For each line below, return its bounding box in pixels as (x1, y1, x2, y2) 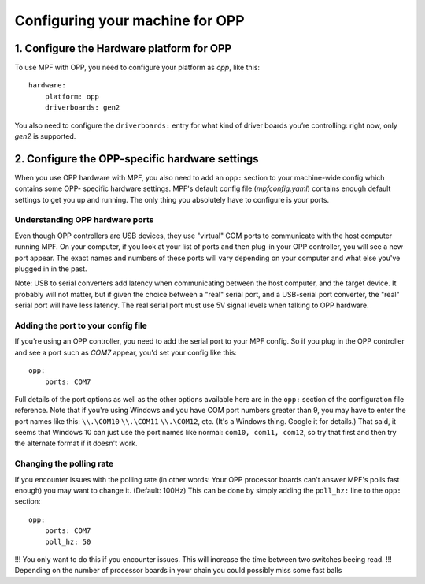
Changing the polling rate (14, 458, 114, 469)
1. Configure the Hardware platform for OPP (14, 42, 232, 55)
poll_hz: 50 (44, 537, 91, 546)
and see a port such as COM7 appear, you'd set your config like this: (14, 348, 238, 357)
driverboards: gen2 (44, 103, 120, 112)
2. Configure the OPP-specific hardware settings (14, 152, 259, 166)
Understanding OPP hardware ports (14, 214, 154, 225)
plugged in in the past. (14, 264, 87, 273)
